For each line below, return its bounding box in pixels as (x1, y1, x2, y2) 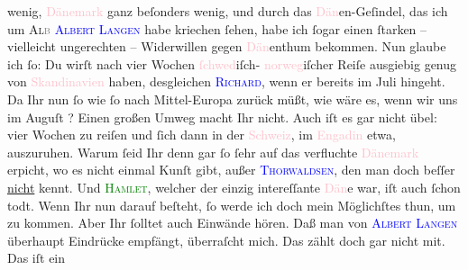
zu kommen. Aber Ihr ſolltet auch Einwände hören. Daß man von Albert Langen (7, 213, 458, 232)
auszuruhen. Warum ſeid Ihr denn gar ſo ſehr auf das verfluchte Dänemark (7, 142, 419, 161)
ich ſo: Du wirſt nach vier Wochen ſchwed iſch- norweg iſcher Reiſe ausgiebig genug (7, 54, 457, 73)
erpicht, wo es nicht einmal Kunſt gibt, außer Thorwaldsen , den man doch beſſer (7, 160, 455, 179)
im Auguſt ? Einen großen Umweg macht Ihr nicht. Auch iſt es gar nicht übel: (7, 107, 437, 126)
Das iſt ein (7, 248, 66, 267)
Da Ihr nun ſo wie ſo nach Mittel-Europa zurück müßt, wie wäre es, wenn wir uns (7, 89, 458, 108)
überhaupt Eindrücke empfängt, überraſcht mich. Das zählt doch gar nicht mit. (7, 230, 445, 249)
